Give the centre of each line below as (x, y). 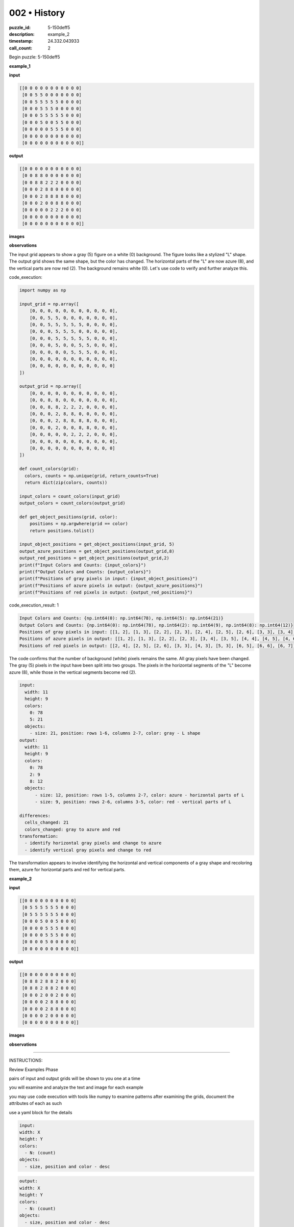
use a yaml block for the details (41, 1112)
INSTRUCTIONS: (26, 1061)
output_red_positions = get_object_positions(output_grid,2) (94, 558)
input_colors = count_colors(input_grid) (70, 496)
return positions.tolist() (62, 531)
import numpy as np (43, 290)
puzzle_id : (20, 27)
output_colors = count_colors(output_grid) (73, 503)
